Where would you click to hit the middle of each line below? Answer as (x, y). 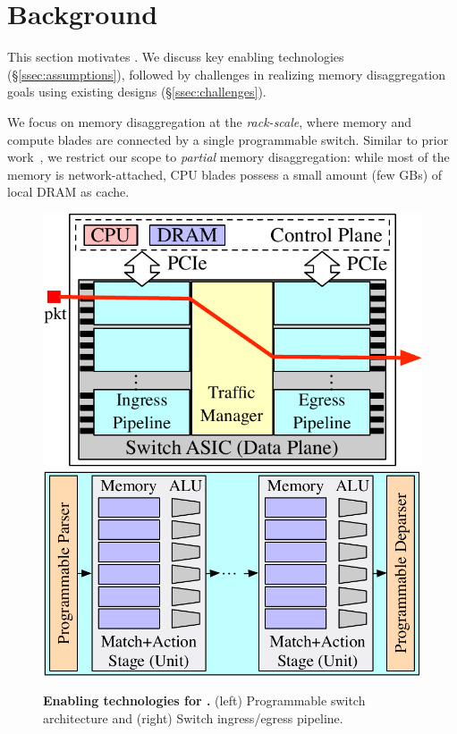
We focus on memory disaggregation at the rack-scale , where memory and (209, 121)
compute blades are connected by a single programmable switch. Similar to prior (228, 139)
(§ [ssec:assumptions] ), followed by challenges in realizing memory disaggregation (227, 74)
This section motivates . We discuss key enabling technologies (176, 57)
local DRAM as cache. (68, 192)
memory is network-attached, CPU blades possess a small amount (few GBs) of (225, 174)
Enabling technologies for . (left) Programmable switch (204, 700)
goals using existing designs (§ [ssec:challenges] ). (137, 92)
